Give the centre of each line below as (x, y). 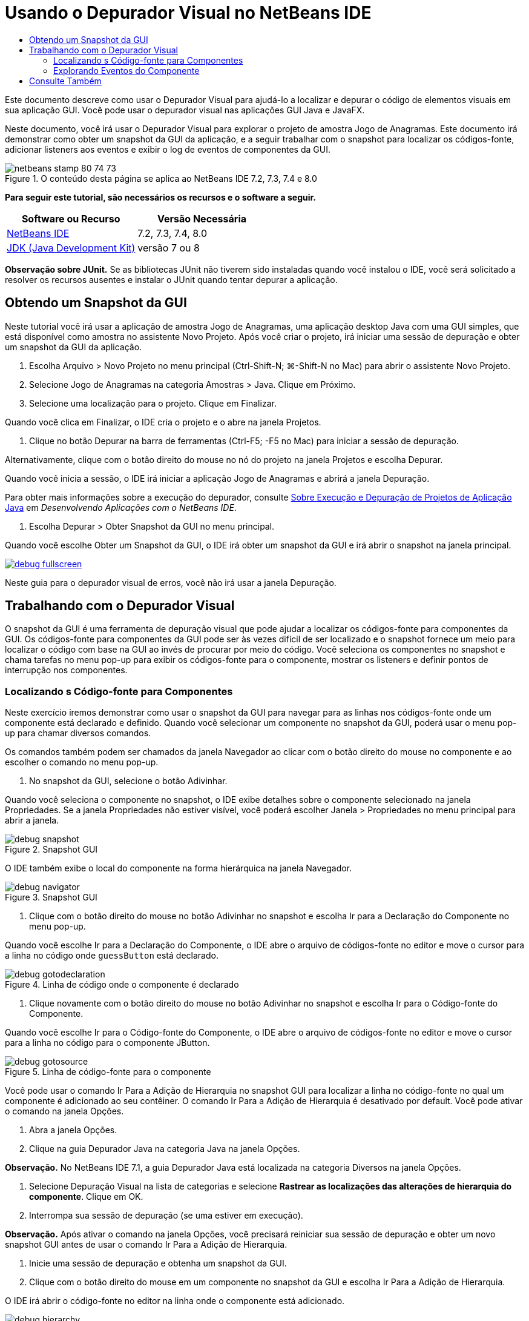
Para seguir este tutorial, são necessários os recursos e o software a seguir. (161, 197)
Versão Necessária (202, 218)
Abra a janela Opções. (73, 1130)
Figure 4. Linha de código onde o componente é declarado (122, 985)
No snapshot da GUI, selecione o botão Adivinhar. (128, 781)
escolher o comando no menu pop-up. (82, 762)
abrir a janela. (32, 820)
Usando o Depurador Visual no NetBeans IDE (188, 13)
